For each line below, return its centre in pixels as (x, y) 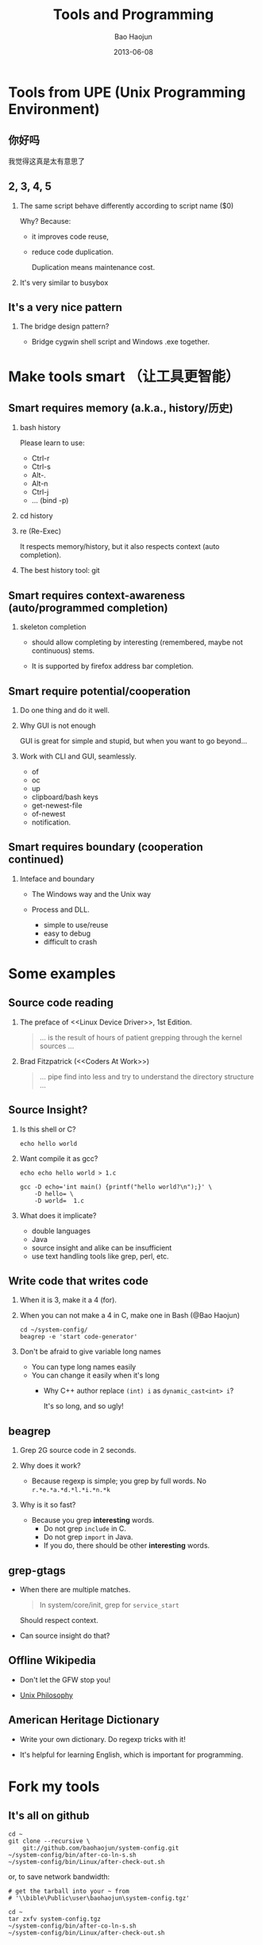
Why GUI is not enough (58, 725)
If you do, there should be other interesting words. (127, 1546)
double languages (61, 1231)
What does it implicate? (58, 1215)
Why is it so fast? (48, 1505)
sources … (57, 1046)
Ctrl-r (40, 459)
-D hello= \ (54, 1194)
